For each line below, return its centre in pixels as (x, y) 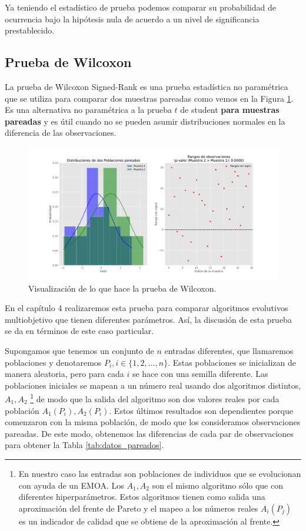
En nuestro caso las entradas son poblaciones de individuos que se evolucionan (160, 473)
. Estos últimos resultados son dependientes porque (201, 410)
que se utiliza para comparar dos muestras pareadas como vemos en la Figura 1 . (149, 98)
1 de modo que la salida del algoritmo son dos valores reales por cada (155, 398)
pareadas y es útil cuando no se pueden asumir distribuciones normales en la (145, 121)
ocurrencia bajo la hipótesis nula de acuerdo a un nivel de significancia (132, 19)
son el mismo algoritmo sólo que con (217, 485)
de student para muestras (230, 110)
